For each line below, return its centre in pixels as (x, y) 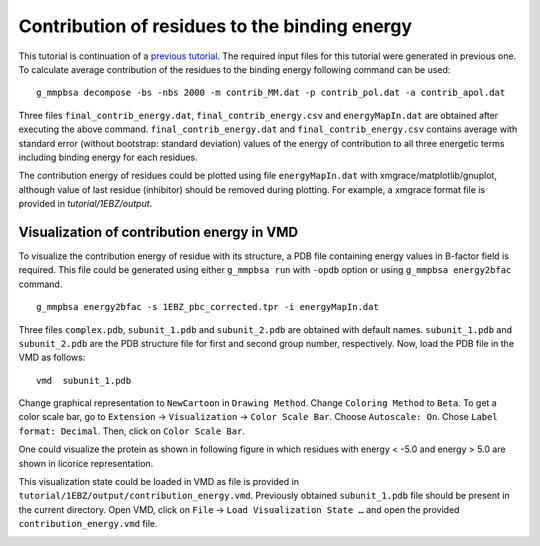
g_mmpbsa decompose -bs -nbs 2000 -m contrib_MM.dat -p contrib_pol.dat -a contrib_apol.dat (271, 93)
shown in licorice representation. (86, 463)
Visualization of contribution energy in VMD (158, 231)
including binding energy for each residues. (108, 157)
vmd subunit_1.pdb (84, 380)
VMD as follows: (52, 357)
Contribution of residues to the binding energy (215, 26)
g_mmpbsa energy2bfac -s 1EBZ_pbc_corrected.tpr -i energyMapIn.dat (207, 307)
